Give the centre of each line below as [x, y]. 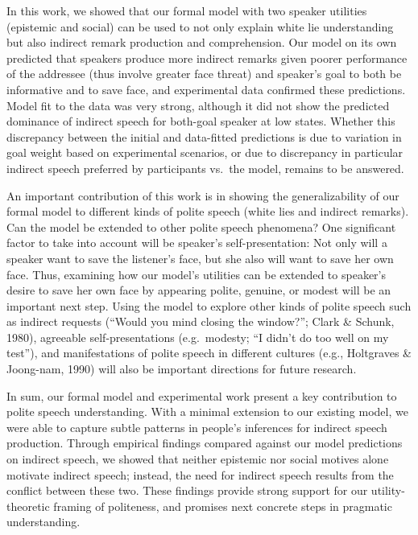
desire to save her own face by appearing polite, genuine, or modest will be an [199, 290]
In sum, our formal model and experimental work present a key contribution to [202, 395]
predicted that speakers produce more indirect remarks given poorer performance [207, 58]
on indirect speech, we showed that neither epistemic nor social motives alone [198, 459]
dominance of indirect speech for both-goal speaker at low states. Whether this [201, 121]
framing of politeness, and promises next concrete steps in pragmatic [223, 506]
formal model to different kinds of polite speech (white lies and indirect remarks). [208, 211]
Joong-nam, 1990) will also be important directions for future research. [182, 369]
